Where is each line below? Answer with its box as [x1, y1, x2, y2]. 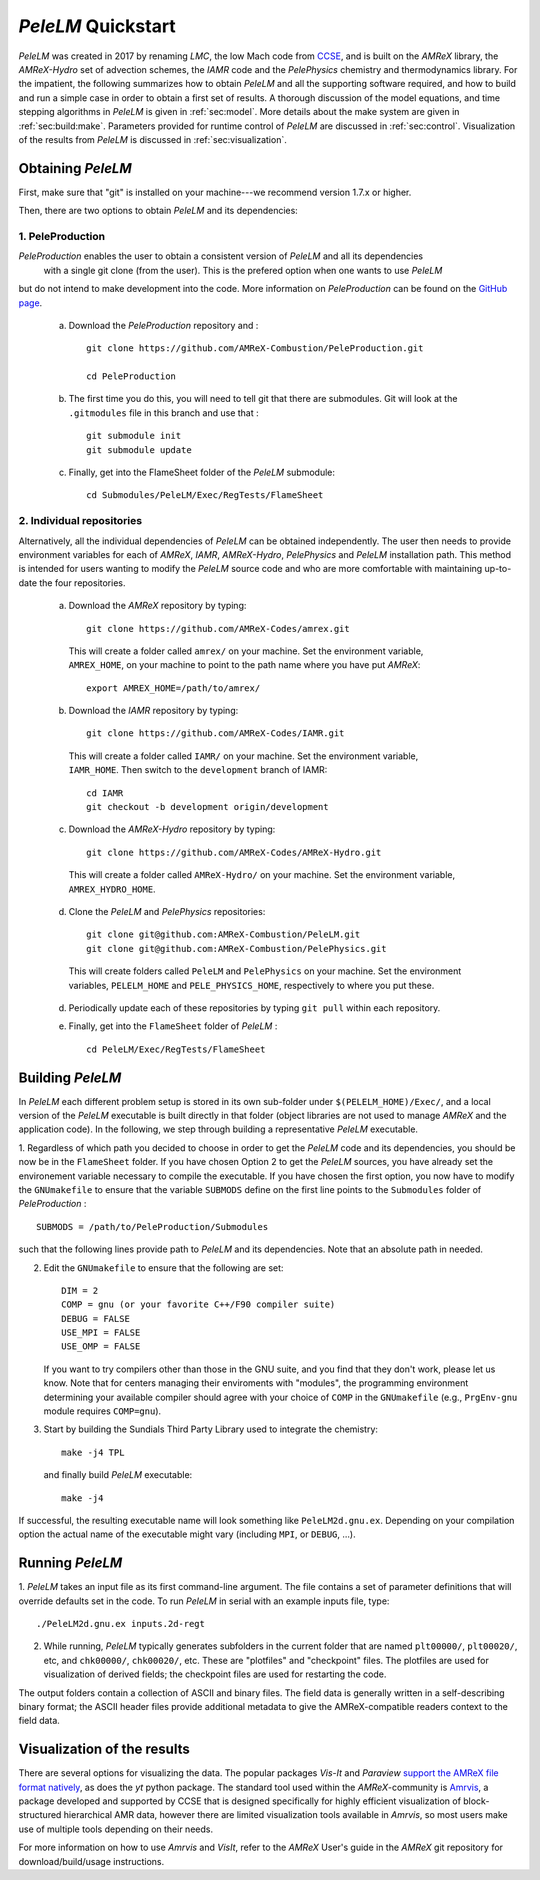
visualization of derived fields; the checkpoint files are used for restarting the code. [43, 1668, 387, 1680]
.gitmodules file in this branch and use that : [68, 406, 259, 419]
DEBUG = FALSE [61, 1313, 130, 1324]
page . [18, 296, 43, 309]
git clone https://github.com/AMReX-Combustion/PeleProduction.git [86, 343, 424, 354]
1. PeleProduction [18, 229, 105, 243]
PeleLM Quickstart [18, 15, 177, 37]
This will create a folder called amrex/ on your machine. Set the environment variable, [68, 645, 424, 657]
